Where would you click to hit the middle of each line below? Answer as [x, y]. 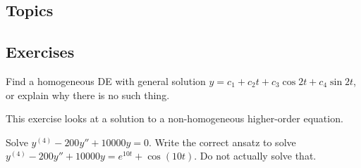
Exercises [40, 52]
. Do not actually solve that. [255, 156]
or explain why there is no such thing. [88, 95]
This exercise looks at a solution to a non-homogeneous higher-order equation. [175, 118]
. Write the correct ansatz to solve [222, 142]
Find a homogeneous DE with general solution [106, 80]
